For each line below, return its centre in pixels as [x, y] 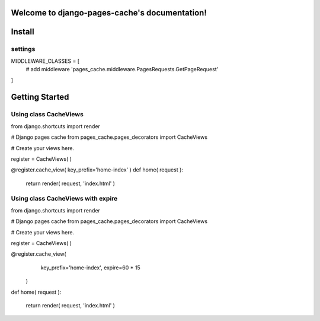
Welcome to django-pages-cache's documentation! [109, 13]
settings [23, 49]
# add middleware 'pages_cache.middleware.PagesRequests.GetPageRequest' [122, 69]
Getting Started [40, 97]
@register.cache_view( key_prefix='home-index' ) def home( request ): [97, 170]
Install [23, 32]
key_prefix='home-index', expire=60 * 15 [90, 268]
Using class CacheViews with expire [64, 199]
